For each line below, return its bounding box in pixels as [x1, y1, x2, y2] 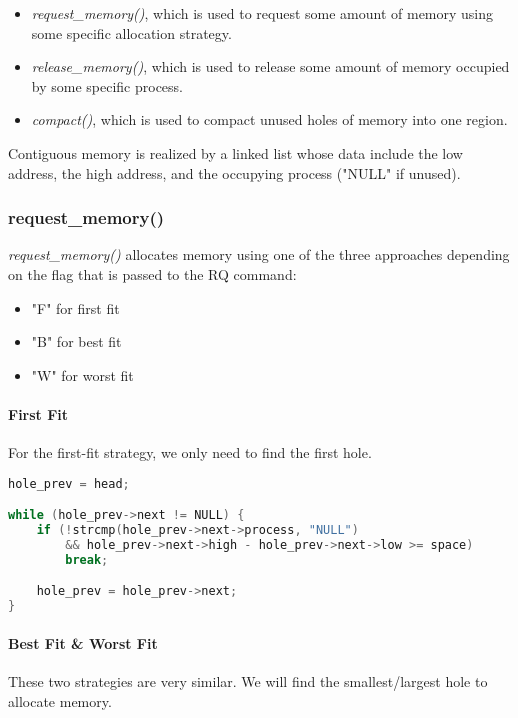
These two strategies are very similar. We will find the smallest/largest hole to [8, 670, 488, 691]
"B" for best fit [31, 331, 122, 352]
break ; [65, 552, 109, 567]
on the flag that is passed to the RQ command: [8, 263, 297, 284]
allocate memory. [8, 690, 112, 711]
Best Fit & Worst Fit [8, 632, 158, 653]
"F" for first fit [31, 297, 120, 318]
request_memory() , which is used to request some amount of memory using [31, 3, 494, 23]
